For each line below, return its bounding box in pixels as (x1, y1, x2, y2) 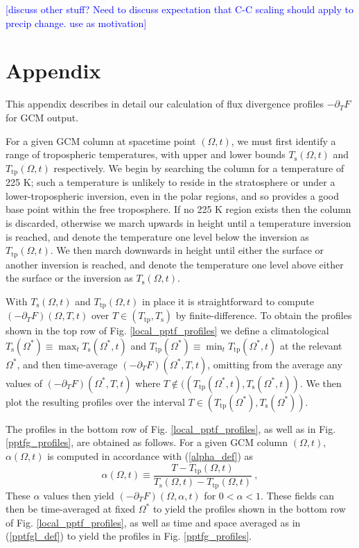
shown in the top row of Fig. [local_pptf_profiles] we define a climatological (6, 323, 329, 338)
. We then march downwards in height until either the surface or (50, 243, 324, 257)
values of (6, 375, 42, 390)
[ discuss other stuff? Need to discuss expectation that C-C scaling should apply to (6, 2, 353, 16)
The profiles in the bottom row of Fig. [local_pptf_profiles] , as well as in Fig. (6, 421, 336, 436)
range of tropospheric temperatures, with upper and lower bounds (6, 147, 286, 162)
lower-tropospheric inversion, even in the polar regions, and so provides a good (6, 188, 339, 203)
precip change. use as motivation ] (6, 15, 147, 30)
